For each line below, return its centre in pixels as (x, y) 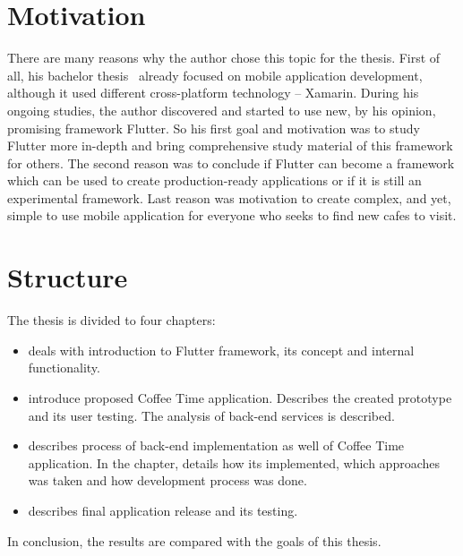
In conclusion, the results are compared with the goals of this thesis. (194, 540)
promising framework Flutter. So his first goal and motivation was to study (214, 128)
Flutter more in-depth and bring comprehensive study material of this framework (230, 145)
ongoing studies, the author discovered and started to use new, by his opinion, (222, 110)
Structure (68, 277)
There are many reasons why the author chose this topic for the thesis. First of (224, 58)
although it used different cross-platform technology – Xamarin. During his (213, 93)
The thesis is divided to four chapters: (111, 320)
